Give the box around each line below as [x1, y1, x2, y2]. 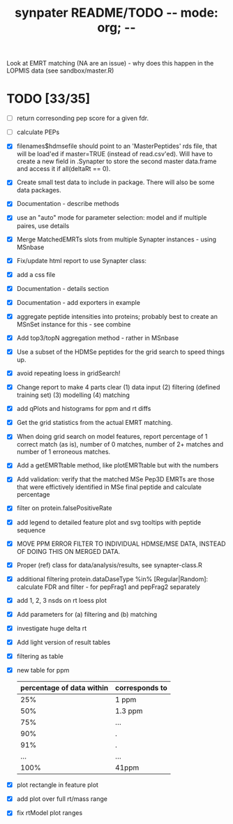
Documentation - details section [16, 284, 110, 292]
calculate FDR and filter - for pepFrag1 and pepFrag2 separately [16, 583, 200, 591]
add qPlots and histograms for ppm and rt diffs [16, 405, 151, 413]
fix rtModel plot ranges [16, 809, 83, 817]
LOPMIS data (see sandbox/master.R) [6, 66, 114, 75]
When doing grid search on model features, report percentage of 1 [16, 433, 208, 441]
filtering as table [16, 652, 63, 660]
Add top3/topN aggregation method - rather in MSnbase [16, 334, 179, 342]
